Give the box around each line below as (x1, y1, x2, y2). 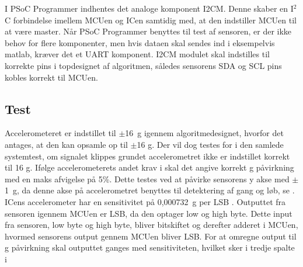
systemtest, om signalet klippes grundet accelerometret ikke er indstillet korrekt (5, 150, 290, 162)
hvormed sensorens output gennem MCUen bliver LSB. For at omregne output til (5, 230, 297, 242)
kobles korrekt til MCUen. (5, 71, 98, 83)
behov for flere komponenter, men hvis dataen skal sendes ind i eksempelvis (5, 36, 275, 48)
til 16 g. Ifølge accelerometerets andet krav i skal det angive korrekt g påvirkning (5, 161, 294, 174)
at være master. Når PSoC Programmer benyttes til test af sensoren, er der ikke (5, 25, 292, 37)
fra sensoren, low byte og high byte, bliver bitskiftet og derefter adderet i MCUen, (5, 219, 298, 231)
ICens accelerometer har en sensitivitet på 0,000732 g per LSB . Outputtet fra (5, 195, 286, 207)
